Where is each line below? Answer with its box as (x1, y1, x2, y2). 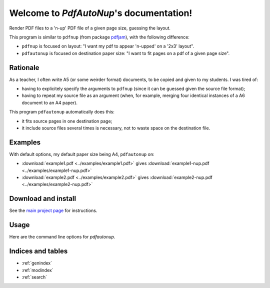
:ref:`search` (21, 274, 47, 280)
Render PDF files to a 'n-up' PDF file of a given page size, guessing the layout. (9, 25, 171, 31)
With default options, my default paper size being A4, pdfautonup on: (9, 151, 154, 157)
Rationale (9, 63, 39, 72)
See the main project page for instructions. (9, 207, 97, 213)
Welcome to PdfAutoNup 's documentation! (9, 7, 192, 18)
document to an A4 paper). (21, 99, 77, 105)
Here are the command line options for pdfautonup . (9, 234, 115, 240)
